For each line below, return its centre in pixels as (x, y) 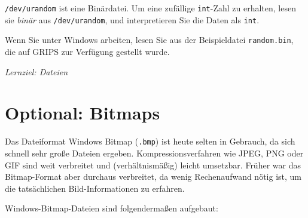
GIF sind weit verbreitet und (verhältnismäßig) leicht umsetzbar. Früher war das (153, 165)
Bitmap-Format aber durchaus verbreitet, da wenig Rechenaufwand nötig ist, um (153, 176)
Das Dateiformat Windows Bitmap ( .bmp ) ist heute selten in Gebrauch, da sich (150, 141)
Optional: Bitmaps (83, 113)
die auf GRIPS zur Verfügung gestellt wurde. (87, 51)
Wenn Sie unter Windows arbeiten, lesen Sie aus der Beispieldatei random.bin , (149, 40)
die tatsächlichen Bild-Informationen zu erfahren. (95, 188)
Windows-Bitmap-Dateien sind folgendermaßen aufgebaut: (112, 208)
